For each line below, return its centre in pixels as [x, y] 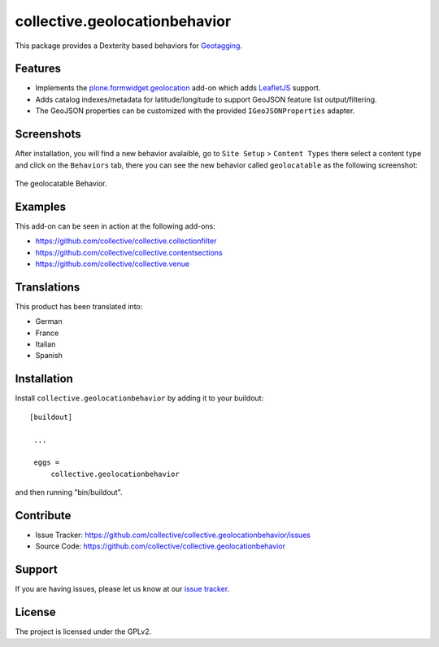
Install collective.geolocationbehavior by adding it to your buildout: [139, 398]
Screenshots [48, 134]
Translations [48, 287]
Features [38, 69]
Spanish [49, 356]
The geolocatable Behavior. [61, 183]
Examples [41, 206]
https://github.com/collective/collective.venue [113, 264]
